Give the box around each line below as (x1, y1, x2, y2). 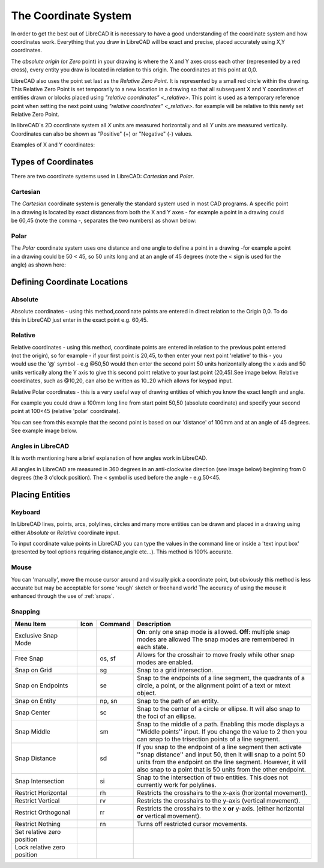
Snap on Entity (14, 696, 56, 705)
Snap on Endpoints (14, 681, 68, 690)
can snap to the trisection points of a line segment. (137, 735, 280, 743)
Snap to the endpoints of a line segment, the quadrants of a (137, 674, 305, 682)
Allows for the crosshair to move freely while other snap (137, 650, 295, 659)
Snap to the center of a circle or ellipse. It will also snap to (137, 704, 301, 713)
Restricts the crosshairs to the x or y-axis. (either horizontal (137, 804, 305, 813)
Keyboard (11, 508, 41, 516)
